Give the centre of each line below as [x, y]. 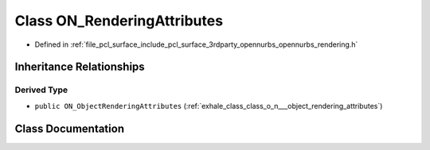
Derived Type [41, 90]
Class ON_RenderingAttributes [119, 21]
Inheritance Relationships [80, 67]
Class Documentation [70, 128]
